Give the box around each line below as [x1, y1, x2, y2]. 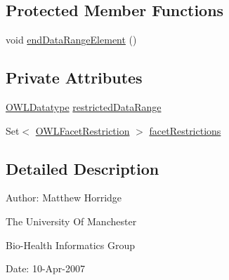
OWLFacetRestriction [35, 123, 130, 138]
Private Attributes [6, 67, 143, 88]
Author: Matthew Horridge [6, 190, 122, 205]
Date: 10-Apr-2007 [6, 261, 86, 276]
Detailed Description [6, 157, 159, 179]
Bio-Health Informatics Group [6, 237, 136, 252]
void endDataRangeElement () [6, 32, 137, 47]
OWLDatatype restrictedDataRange [6, 100, 162, 114]
